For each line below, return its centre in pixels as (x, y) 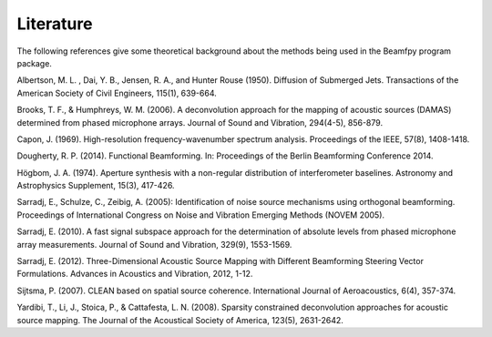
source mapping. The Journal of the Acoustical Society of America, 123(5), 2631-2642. (180, 320)
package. (34, 63)
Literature (55, 24)
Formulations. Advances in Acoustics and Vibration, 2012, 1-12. (135, 274)
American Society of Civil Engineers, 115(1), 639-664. (117, 93)
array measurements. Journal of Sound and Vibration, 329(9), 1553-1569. (154, 244)
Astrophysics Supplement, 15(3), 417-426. (96, 186)
